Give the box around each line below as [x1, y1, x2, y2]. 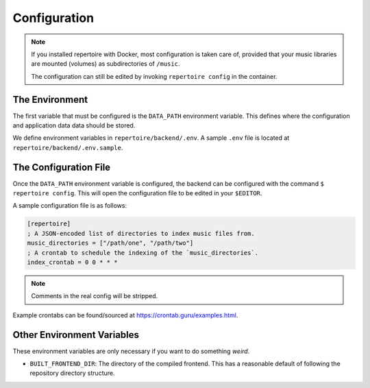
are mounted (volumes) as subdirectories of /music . [31, 60, 180, 68]
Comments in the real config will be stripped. [31, 292, 158, 300]
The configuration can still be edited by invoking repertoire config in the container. [31, 72, 277, 80]
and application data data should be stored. [12, 121, 136, 130]
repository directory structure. [29, 369, 115, 377]
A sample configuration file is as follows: [12, 202, 127, 210]
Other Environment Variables [12, 329, 140, 341]
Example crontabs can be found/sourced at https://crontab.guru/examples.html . [12, 311, 238, 319]
